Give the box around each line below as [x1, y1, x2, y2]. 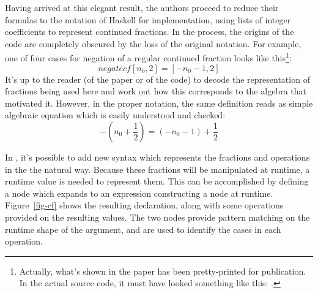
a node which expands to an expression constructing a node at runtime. [5, 186, 273, 199]
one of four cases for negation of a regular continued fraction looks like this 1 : [5, 50, 292, 64]
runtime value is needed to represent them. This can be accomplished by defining [5, 175, 309, 188]
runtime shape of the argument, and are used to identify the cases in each [5, 223, 281, 235]
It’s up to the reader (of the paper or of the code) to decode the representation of [5, 72, 310, 85]
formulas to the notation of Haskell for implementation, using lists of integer [5, 13, 291, 26]
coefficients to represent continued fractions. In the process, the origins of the [5, 25, 294, 38]
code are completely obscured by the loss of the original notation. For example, [5, 37, 301, 50]
